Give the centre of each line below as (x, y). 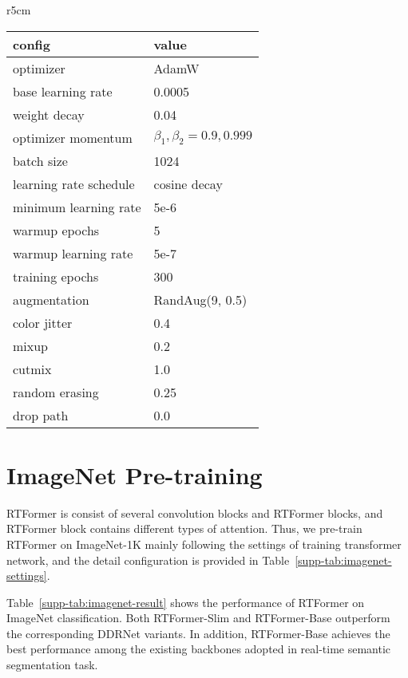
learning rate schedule (74, 183)
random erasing (56, 392)
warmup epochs (56, 230)
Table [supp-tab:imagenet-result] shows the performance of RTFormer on (186, 602)
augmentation (51, 299)
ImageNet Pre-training (135, 474)
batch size (40, 160)
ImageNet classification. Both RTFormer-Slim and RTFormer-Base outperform (198, 618)
